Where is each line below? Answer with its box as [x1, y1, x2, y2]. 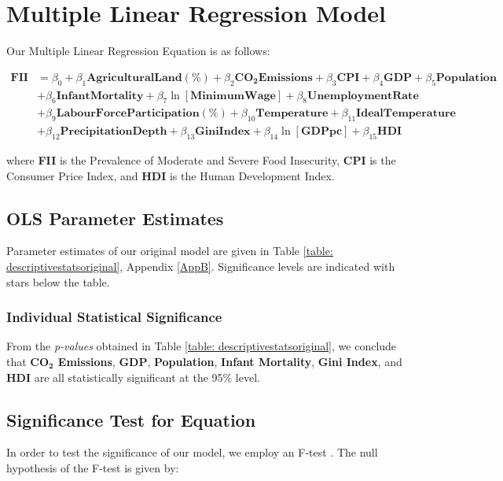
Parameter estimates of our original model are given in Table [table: [6, 242, 333, 259]
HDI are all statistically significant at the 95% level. [6, 368, 260, 385]
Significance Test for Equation [6, 407, 256, 431]
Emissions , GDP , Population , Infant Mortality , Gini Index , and [57, 353, 402, 370]
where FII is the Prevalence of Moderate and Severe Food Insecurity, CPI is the [6, 152, 396, 168]
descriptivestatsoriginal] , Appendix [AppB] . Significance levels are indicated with [6, 258, 395, 275]
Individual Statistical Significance [6, 307, 222, 327]
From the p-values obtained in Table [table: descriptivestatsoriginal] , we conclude [6, 338, 397, 354]
